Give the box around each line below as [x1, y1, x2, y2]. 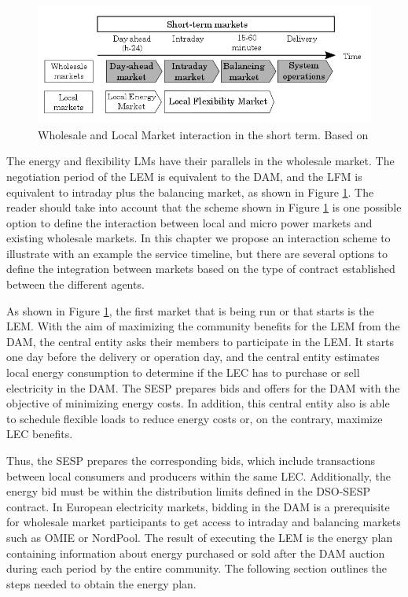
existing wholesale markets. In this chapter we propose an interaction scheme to [6, 230, 391, 246]
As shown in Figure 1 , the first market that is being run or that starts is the [6, 302, 374, 319]
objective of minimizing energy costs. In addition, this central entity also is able [6, 395, 390, 411]
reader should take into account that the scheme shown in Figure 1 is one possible [6, 199, 402, 216]
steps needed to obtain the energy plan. [6, 575, 197, 591]
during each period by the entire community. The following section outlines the [6, 560, 388, 577]
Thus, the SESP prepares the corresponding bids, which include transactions [6, 452, 375, 469]
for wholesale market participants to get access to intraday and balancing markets [6, 514, 401, 530]
